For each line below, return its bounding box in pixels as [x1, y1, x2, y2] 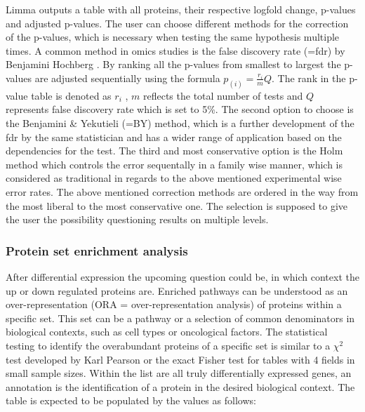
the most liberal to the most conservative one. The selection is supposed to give [6, 198, 348, 213]
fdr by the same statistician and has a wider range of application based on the [6, 129, 342, 144]
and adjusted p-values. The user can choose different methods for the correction [6, 15, 349, 30]
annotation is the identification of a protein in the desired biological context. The [6, 379, 355, 394]
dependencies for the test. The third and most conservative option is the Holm [6, 143, 343, 158]
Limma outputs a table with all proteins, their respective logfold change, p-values [6, 2, 356, 16]
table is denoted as [31, 88, 112, 102]
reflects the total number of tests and [142, 88, 303, 102]
